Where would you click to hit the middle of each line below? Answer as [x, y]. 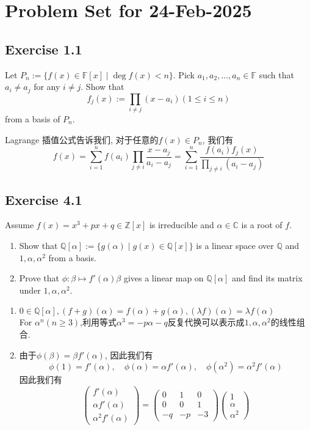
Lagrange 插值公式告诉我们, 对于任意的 [82, 139]
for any [47, 87]
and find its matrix [267, 278]
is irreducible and [182, 225]
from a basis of [33, 118]
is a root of [262, 225]
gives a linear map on [164, 278]
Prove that [39, 278]
